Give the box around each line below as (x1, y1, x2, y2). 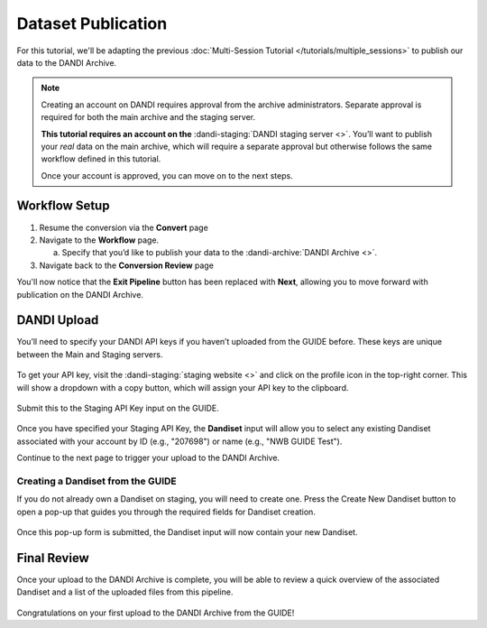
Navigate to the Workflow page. (39, 235, 160, 245)
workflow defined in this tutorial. (41, 153, 161, 164)
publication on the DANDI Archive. (16, 289, 144, 300)
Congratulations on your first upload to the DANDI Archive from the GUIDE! (16, 607, 295, 618)
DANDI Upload (16, 312, 99, 328)
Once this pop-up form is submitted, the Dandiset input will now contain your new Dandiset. (16, 527, 358, 538)
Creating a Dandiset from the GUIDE (16, 475, 178, 487)
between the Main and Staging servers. (16, 348, 163, 360)
